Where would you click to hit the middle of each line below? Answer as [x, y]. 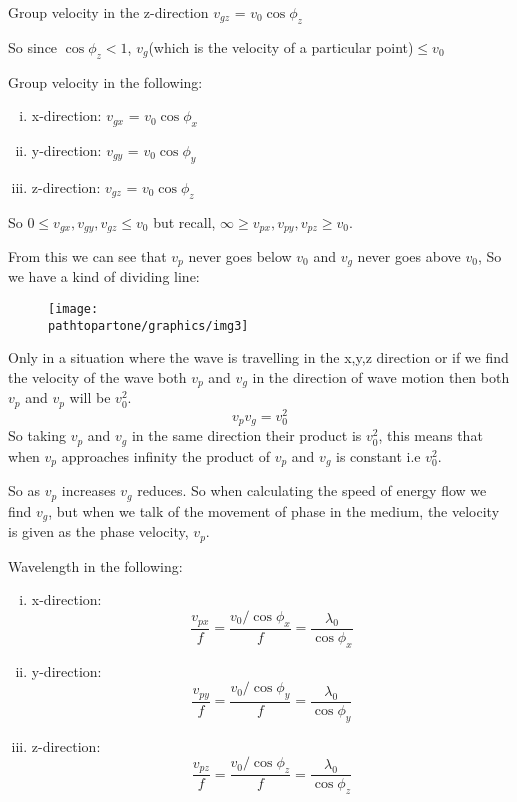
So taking [37, 435]
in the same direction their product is [246, 435]
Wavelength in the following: [95, 565]
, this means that [430, 435]
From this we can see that [87, 256]
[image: [73, 309]
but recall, [184, 221]
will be [90, 397]
